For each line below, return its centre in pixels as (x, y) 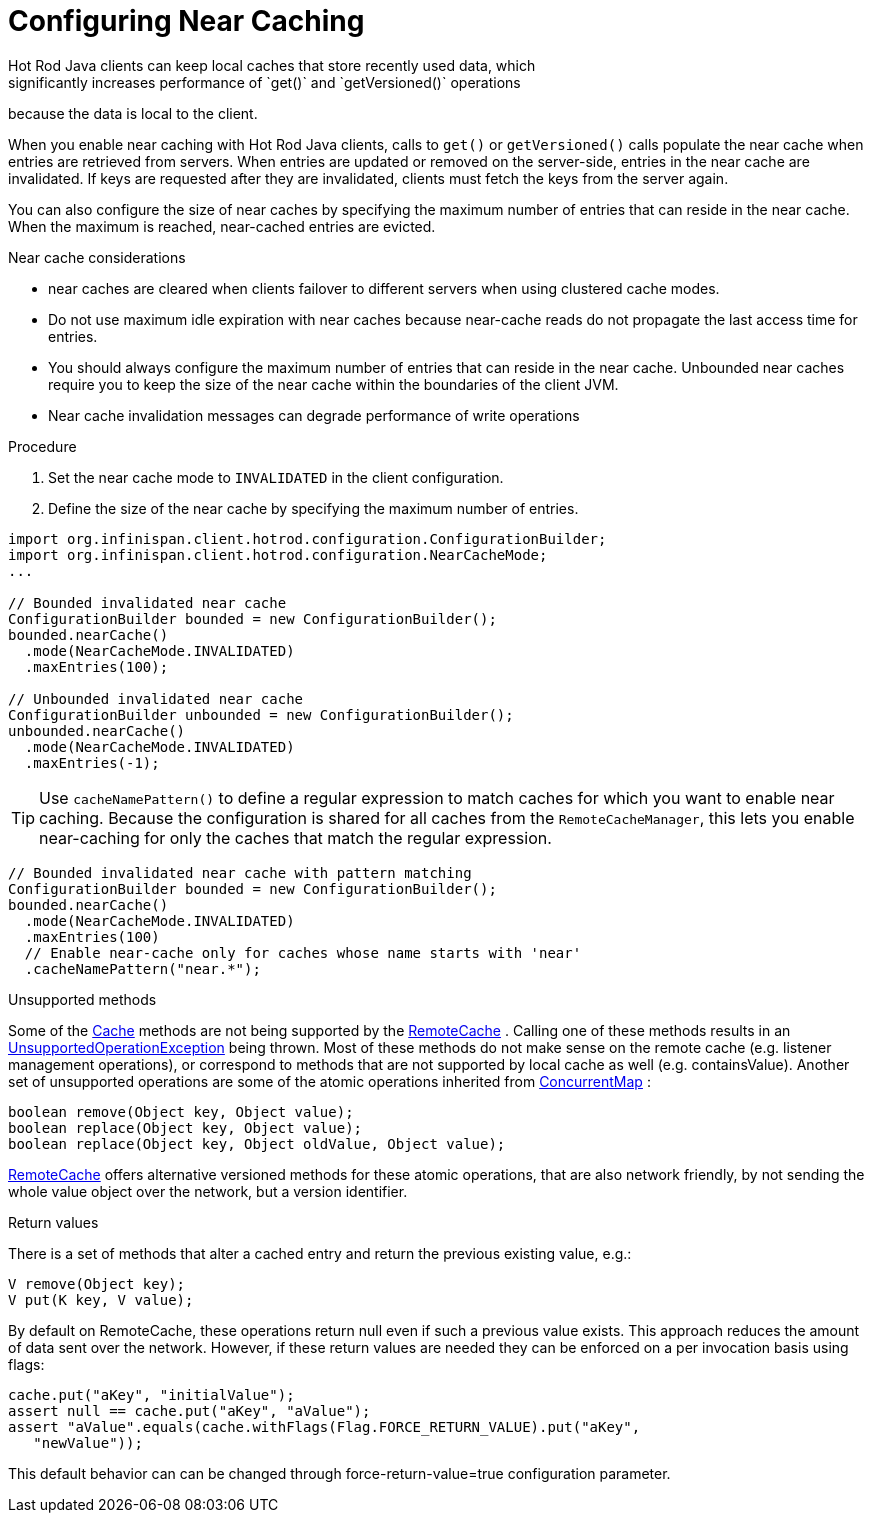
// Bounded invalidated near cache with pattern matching (240, 872)
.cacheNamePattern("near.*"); (142, 968)
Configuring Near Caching (186, 21)
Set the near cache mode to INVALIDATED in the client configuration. (276, 477)
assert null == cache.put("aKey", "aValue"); (189, 1410)
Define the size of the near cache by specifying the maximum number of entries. (313, 508)
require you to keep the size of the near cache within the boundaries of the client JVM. (333, 384)
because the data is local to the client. (133, 113)
